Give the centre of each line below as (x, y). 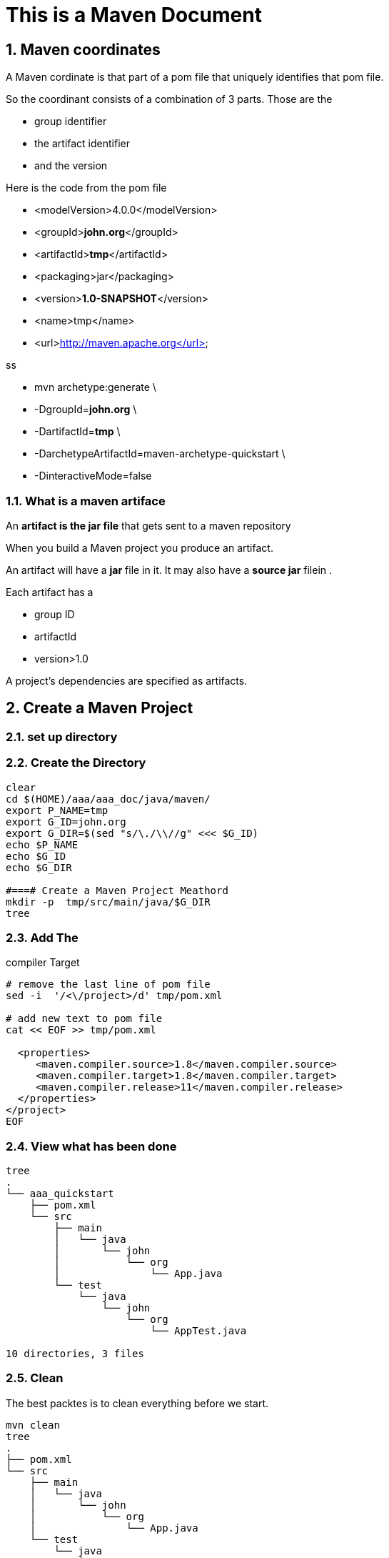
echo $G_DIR (39, 867)
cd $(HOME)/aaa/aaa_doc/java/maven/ (108, 799)
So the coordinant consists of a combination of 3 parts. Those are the (169, 99)
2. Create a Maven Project (100, 708)
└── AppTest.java (198, 1331)
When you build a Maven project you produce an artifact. (140, 547)
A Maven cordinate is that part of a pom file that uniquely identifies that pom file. (195, 77)
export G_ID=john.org (66, 822)
